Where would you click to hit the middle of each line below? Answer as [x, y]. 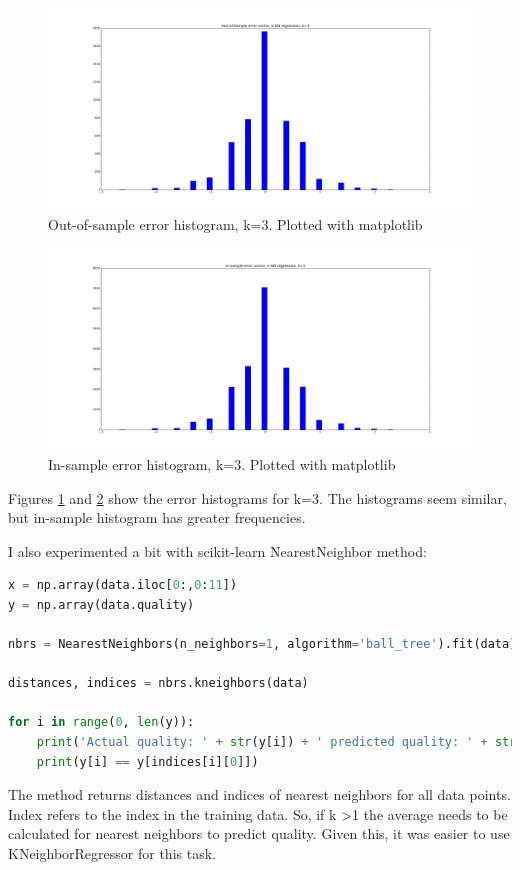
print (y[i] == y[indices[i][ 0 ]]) [147, 761]
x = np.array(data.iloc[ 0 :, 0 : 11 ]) [123, 585]
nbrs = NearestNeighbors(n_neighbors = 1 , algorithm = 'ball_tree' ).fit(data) [262, 644]
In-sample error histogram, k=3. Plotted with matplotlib [222, 463]
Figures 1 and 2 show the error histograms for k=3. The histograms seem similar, [257, 497]
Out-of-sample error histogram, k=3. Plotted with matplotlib [235, 223]
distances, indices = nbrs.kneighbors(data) [158, 683]
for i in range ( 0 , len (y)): [101, 722]
